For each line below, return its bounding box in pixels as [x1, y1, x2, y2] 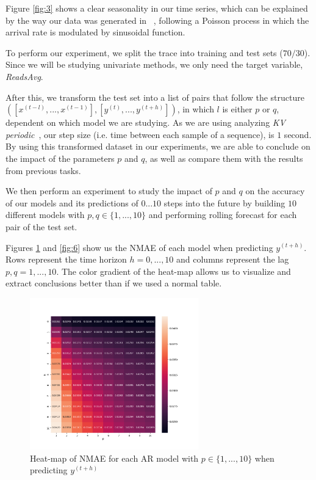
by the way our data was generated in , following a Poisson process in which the [5, 13, 309, 26]
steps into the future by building [163, 196, 285, 209]
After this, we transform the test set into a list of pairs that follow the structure [5, 90, 304, 103]
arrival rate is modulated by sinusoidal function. [5, 26, 185, 38]
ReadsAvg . [5, 70, 43, 82]
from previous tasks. [5, 164, 81, 176]
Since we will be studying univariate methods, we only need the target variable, [5, 58, 303, 71]
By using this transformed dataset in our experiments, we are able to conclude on [5, 140, 311, 153]
